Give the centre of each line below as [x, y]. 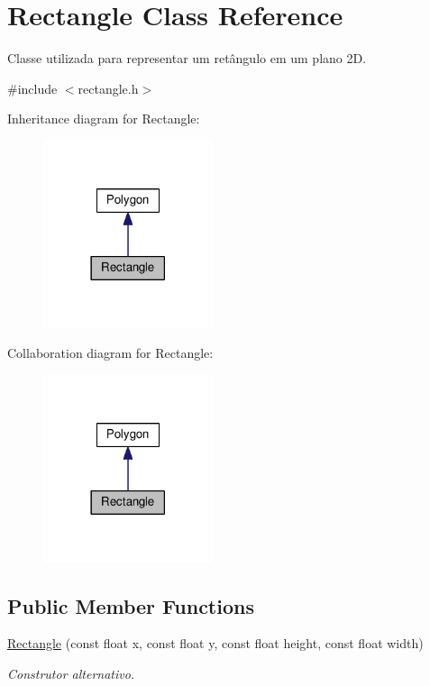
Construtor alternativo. [71, 674]
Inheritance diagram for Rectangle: [104, 119]
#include [32, 88]
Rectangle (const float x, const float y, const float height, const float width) [215, 643]
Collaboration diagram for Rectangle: [110, 353]
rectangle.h [108, 88]
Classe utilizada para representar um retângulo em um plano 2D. [187, 58]
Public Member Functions [131, 605]
